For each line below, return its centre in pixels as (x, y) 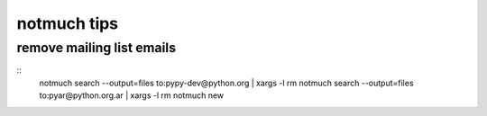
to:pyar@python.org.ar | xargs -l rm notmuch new (132, 95)
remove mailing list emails (96, 48)
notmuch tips (68, 23)
